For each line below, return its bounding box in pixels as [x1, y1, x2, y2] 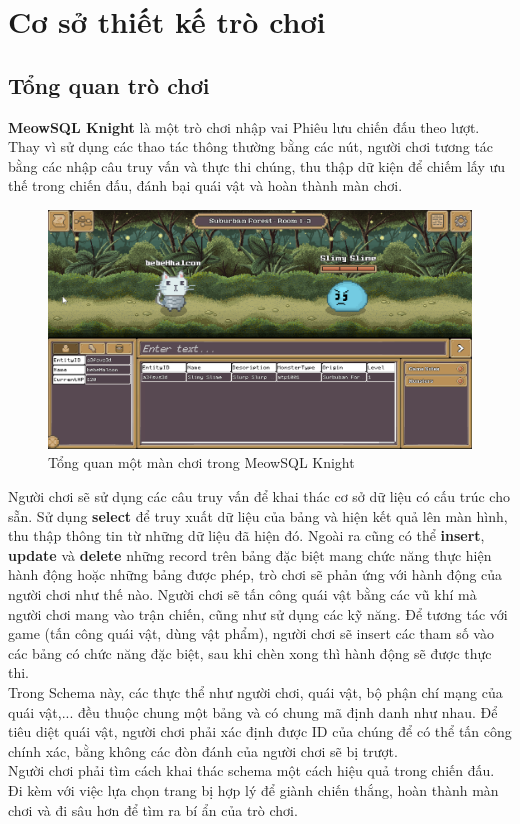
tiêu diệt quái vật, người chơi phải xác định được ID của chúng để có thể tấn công [8, 721, 512, 742]
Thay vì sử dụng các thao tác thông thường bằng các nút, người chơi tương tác [8, 136, 494, 157]
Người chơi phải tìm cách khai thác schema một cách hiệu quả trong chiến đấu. [8, 760, 495, 781]
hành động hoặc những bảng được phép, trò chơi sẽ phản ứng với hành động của [8, 564, 503, 585]
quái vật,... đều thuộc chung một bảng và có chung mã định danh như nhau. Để [8, 701, 498, 722]
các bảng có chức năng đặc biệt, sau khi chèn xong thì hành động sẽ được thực [8, 642, 492, 663]
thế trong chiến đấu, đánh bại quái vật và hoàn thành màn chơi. [8, 175, 403, 196]
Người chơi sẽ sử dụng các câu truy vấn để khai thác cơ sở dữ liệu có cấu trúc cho [8, 486, 510, 507]
